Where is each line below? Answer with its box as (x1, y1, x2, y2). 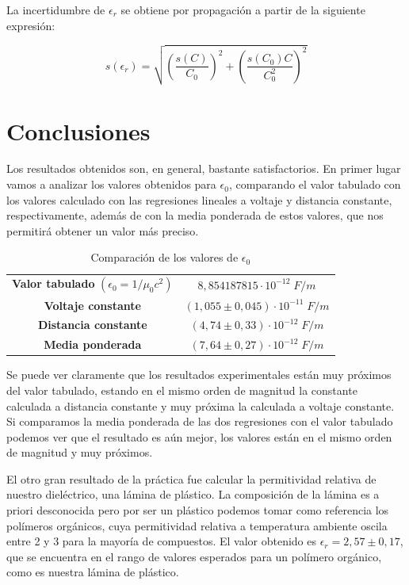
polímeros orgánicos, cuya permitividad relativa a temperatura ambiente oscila (6, 517, 388, 533)
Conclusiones (6, 114, 151, 147)
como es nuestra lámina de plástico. (6, 564, 179, 580)
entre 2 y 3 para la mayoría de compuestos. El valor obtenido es (6, 533, 316, 549)
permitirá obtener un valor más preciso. (6, 222, 199, 239)
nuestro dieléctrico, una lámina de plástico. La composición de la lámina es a (6, 486, 380, 503)
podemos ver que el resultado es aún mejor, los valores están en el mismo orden (6, 428, 392, 445)
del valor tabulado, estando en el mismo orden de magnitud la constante (6, 381, 357, 398)
